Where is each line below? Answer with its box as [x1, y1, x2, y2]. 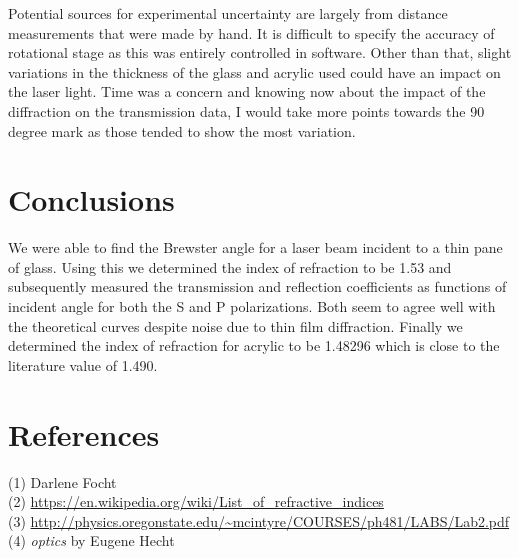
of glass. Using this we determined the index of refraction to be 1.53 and [8, 256, 452, 277]
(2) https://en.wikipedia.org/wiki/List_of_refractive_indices [8, 491, 384, 512]
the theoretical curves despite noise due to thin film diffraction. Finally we [8, 315, 463, 336]
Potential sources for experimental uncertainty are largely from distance [8, 3, 448, 23]
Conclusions [8, 179, 175, 220]
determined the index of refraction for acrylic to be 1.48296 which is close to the [8, 335, 500, 356]
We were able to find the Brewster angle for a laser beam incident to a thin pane [8, 237, 503, 258]
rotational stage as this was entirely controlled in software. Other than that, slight [8, 42, 512, 63]
